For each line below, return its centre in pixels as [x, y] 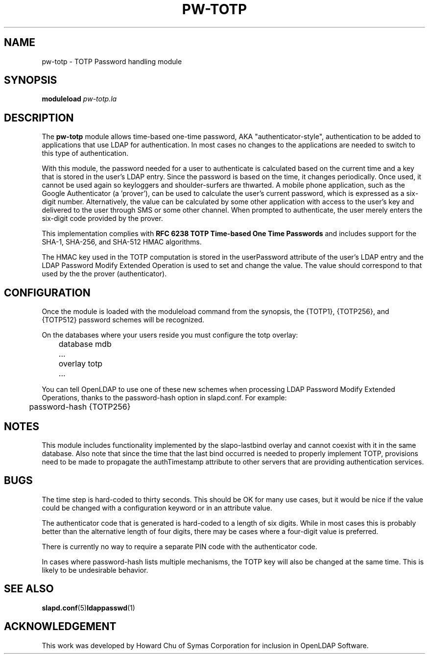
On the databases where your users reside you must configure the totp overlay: [170, 335]
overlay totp [81, 364]
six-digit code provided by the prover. [102, 219]
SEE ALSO [29, 589]
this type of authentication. [85, 153]
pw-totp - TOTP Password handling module [112, 61]
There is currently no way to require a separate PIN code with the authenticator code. [179, 546]
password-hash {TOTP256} [80, 407]
